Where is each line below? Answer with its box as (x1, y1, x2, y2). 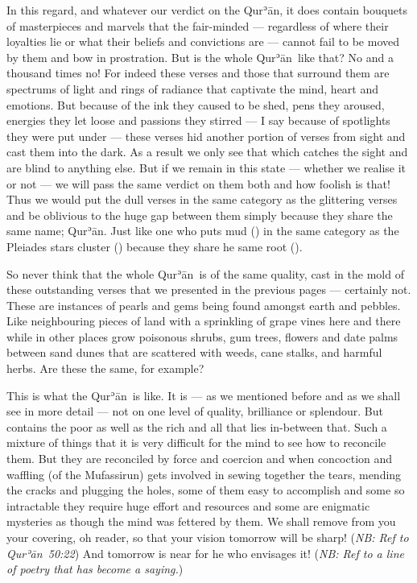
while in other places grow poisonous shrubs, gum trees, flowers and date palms (6, 328, 398, 345)
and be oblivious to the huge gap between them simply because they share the (6, 206, 393, 223)
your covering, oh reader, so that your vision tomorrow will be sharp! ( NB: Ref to (6, 529, 409, 545)
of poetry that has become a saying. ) (6, 560, 184, 577)
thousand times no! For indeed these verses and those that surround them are (6, 64, 390, 81)
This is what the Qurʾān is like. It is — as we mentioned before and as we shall (6, 387, 401, 403)
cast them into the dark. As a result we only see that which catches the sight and (6, 143, 408, 160)
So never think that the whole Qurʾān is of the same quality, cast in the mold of (6, 265, 404, 282)
